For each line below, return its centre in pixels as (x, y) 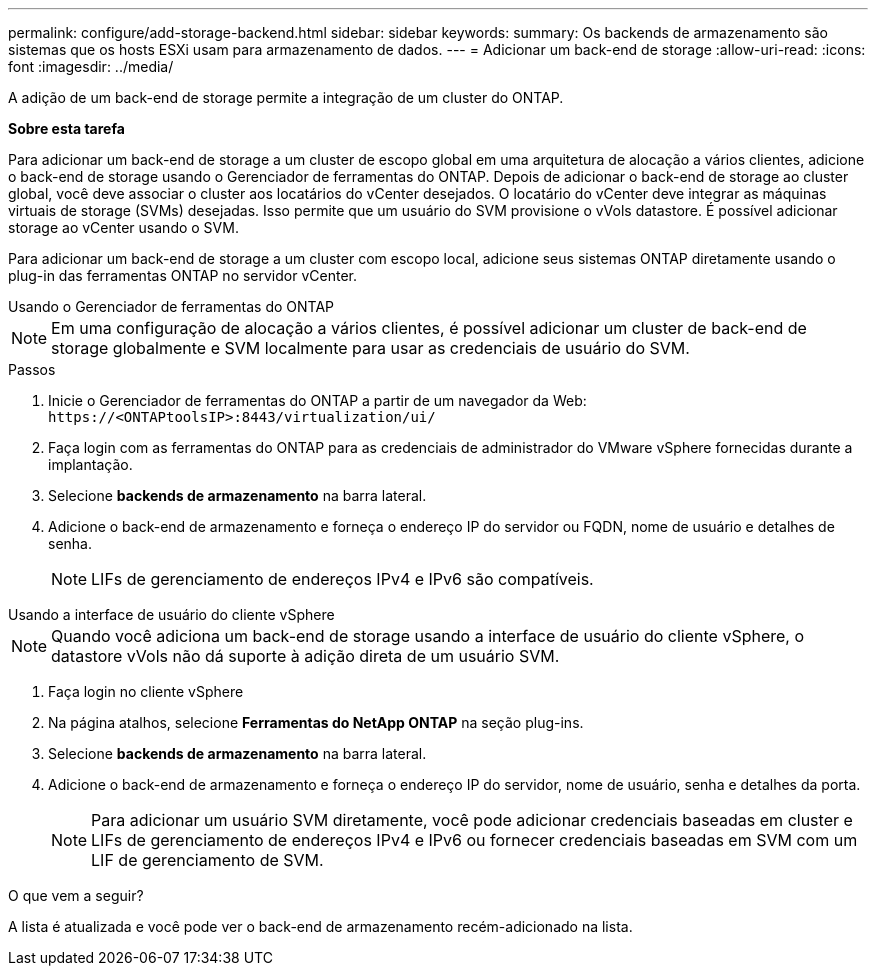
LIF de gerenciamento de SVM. (207, 860)
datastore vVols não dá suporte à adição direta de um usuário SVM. (305, 656)
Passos (32, 369)
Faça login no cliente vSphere (146, 691)
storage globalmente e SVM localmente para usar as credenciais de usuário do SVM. (370, 348)
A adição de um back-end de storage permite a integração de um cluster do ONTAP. (286, 97)
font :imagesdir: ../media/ (91, 66)
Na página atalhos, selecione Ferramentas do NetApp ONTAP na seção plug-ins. (316, 722)
